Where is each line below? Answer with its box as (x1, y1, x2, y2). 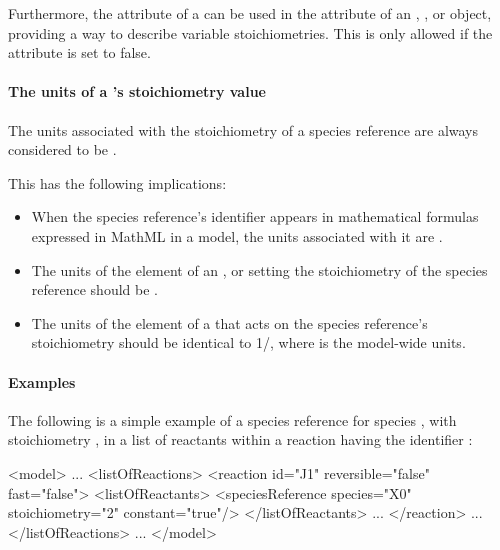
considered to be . (8, 139, 117, 160)
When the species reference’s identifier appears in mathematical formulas (31, 206, 479, 227)
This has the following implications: (8, 172, 227, 193)
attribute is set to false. (8, 42, 151, 63)
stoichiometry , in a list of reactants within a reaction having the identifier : (8, 429, 473, 450)
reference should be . (31, 279, 158, 300)
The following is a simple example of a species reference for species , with (8, 409, 457, 430)
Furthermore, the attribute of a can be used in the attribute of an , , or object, (8, 3, 492, 23)
